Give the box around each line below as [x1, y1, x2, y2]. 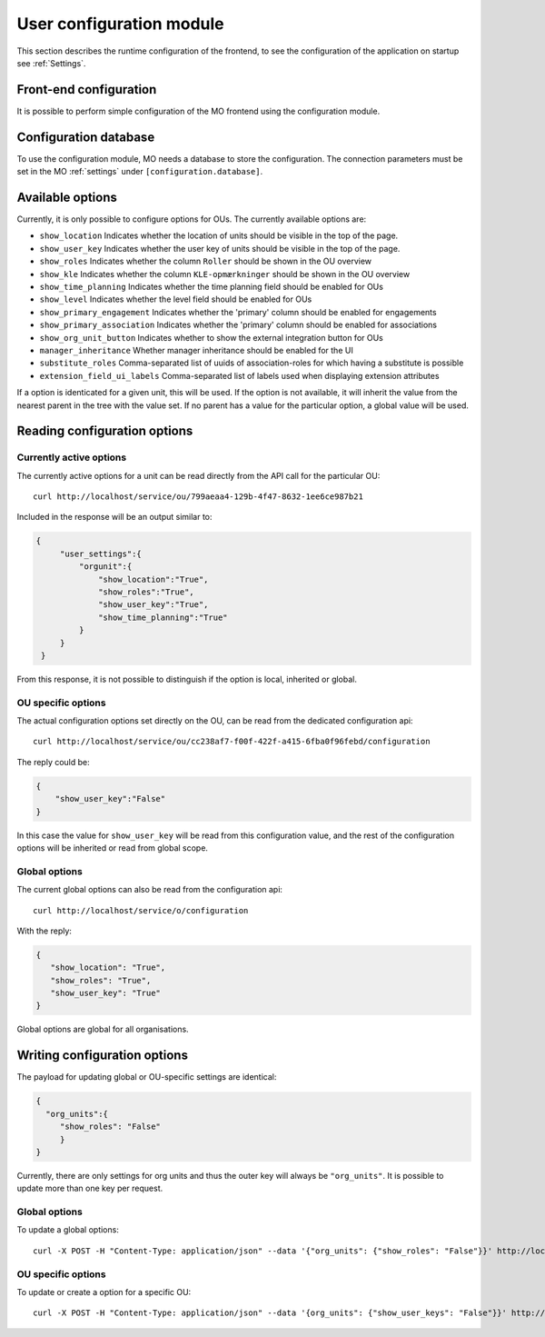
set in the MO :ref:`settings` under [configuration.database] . [16, 166, 263, 177]
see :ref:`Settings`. [16, 57, 86, 68]
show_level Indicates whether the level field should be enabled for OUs [39, 294, 312, 304]
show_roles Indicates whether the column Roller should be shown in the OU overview [39, 255, 372, 267]
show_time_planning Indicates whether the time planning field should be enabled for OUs [39, 282, 383, 292]
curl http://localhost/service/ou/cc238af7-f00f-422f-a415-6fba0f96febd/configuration [33, 736, 431, 747]
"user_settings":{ [59, 548, 143, 559]
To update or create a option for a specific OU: [16, 1286, 192, 1297]
